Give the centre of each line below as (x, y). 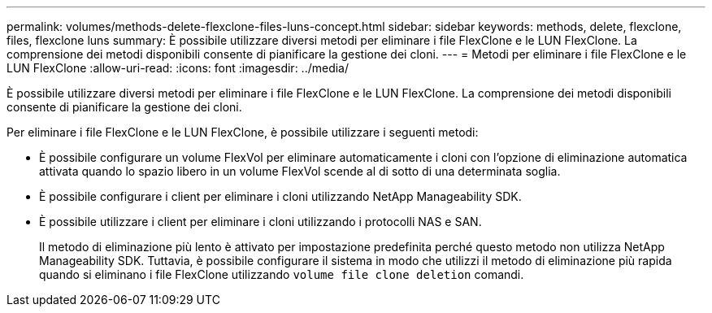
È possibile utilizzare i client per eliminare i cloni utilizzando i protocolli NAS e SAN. (260, 222)
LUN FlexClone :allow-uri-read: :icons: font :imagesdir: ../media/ (178, 68)
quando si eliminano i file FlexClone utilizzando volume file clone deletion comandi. (282, 274)
